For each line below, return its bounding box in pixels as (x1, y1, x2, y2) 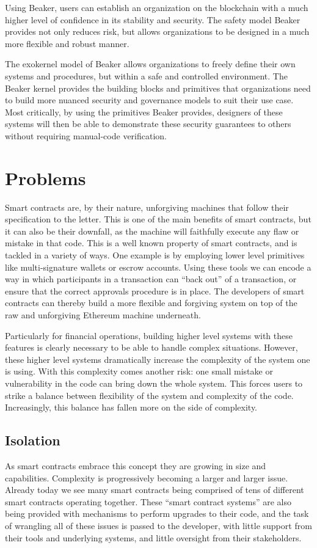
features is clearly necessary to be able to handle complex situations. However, (5, 341, 298, 354)
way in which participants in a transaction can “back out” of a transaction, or (5, 272, 297, 285)
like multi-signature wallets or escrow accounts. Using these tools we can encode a (5, 260, 312, 273)
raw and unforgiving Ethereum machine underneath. (5, 309, 201, 321)
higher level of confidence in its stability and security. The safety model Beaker (5, 13, 301, 26)
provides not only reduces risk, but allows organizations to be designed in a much (5, 25, 310, 38)
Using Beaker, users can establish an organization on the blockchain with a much (5, 1, 308, 13)
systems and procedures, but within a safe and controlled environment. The (5, 69, 288, 82)
